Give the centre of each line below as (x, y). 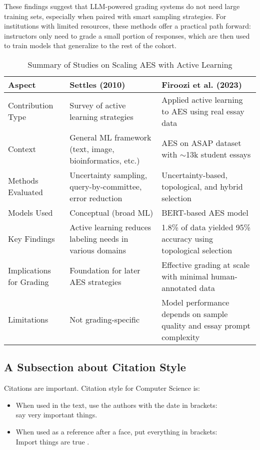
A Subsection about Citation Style (95, 367)
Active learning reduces (110, 227)
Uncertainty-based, (194, 175)
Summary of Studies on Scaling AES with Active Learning (130, 64)
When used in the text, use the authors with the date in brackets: (116, 405)
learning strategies (101, 117)
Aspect (22, 84)
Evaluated (26, 192)
